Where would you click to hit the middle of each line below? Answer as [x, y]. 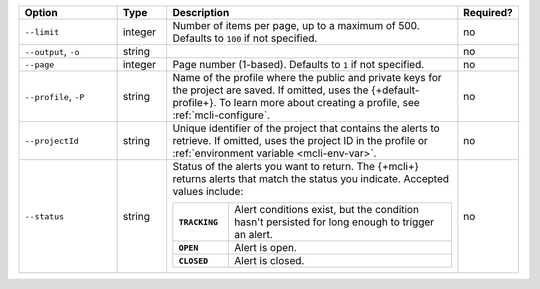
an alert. [254, 234]
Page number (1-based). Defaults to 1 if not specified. [298, 64]
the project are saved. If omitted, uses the [270, 90]
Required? [488, 12]
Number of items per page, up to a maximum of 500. [296, 25]
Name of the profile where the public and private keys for [307, 77]
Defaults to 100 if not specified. [245, 38]
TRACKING [198, 221]
